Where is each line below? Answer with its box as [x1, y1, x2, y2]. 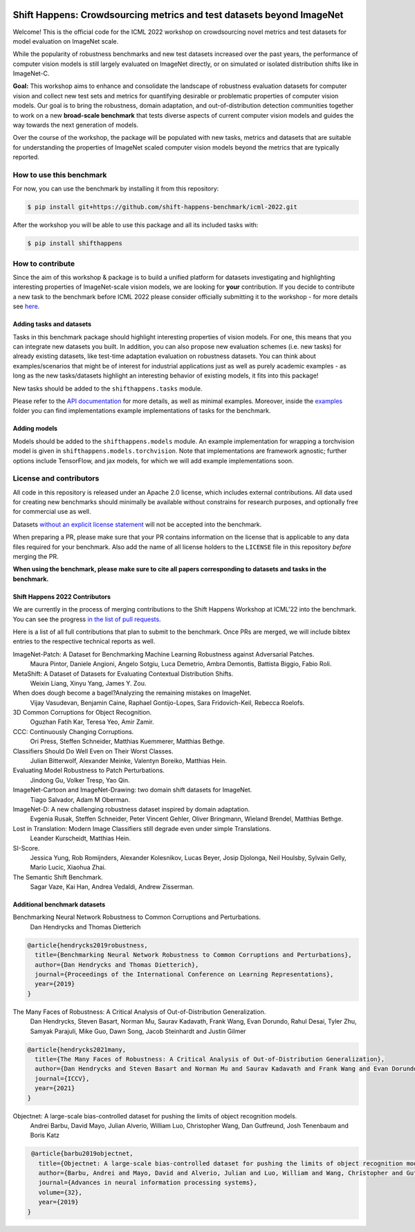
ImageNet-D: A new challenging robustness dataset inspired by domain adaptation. [12, 805, 250, 813]
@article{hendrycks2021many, [27, 1046, 127, 1053]
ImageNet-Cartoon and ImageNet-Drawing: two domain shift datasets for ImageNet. [12, 786, 252, 794]
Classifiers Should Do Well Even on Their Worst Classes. [12, 747, 174, 755]
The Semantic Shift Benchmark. [12, 873, 103, 881]
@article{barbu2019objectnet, [31, 1150, 134, 1158]
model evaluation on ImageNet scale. [12, 37, 119, 45]
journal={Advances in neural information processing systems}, [38, 1179, 257, 1187]
